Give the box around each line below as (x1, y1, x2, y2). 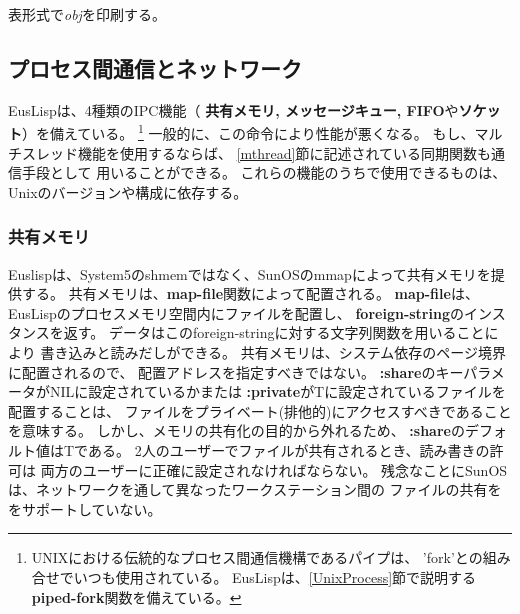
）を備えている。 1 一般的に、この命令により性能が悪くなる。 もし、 (22, 120, 475, 144)
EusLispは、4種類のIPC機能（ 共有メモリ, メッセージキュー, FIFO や (8, 99, 459, 120)
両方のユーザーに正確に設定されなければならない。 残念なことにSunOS (40, 459, 508, 480)
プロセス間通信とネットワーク (8, 52, 302, 83)
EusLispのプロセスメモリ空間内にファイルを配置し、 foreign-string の (8, 302, 464, 323)
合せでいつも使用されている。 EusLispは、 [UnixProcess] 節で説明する (31, 566, 477, 587)
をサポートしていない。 (8, 498, 162, 519)
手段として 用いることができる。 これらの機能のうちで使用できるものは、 (21, 162, 507, 183)
